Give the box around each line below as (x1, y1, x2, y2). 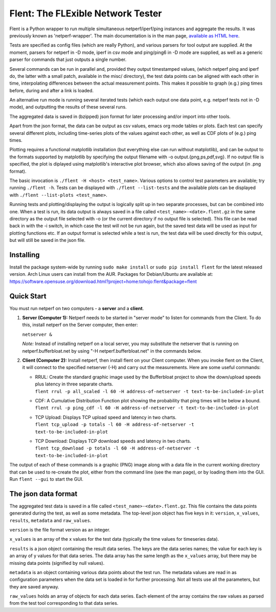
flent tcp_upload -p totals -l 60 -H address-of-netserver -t (35, 422, 194, 427)
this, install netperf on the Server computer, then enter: (22, 322, 138, 328)
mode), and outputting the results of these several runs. (9, 104, 127, 110)
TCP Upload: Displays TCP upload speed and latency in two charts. (35, 414, 177, 420)
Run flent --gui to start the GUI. (9, 476, 84, 482)
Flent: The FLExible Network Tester (9, 8, 162, 19)
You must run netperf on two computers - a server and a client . (9, 305, 144, 311)
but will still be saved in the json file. (9, 237, 86, 243)
